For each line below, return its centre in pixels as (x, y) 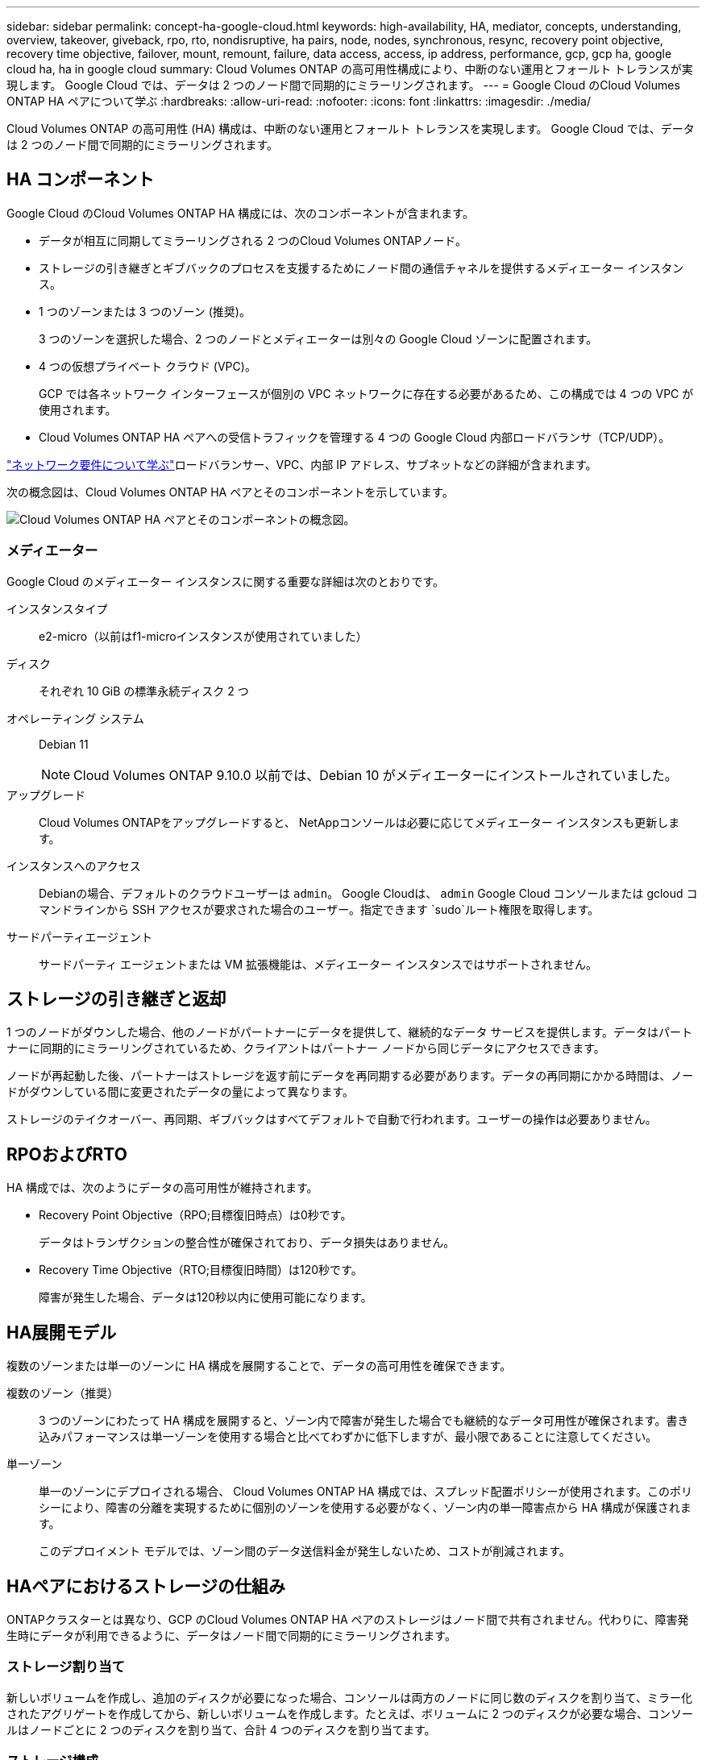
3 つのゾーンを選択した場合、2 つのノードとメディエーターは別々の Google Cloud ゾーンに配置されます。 (318, 338)
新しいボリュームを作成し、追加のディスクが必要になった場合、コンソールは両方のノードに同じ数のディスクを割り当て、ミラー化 (349, 1697)
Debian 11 (64, 744)
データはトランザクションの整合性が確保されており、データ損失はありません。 (247, 1243)
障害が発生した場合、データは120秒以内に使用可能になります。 (206, 1297)
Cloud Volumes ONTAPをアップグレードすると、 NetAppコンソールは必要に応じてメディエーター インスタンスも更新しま (359, 822)
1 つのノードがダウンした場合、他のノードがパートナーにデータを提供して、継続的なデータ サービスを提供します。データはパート (350, 1032)
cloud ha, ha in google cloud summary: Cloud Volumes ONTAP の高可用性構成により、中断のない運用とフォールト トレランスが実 (350, 69)
